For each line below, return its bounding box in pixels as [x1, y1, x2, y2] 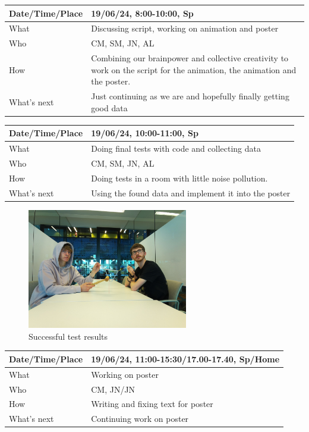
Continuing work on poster [91, 412, 189, 425]
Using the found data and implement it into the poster [91, 186, 291, 199]
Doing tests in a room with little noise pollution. [91, 171, 268, 184]
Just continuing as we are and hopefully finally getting [91, 90, 289, 102]
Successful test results [29, 330, 108, 342]
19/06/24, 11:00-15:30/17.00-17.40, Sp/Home [91, 352, 280, 365]
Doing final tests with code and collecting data [91, 142, 261, 155]
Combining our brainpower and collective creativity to [91, 52, 289, 64]
